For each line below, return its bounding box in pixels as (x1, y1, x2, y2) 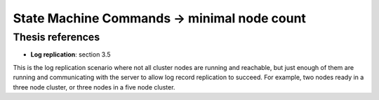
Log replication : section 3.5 (30, 50, 112, 59)
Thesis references (13, 31, 100, 43)
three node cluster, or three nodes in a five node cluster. (13, 83, 175, 91)
